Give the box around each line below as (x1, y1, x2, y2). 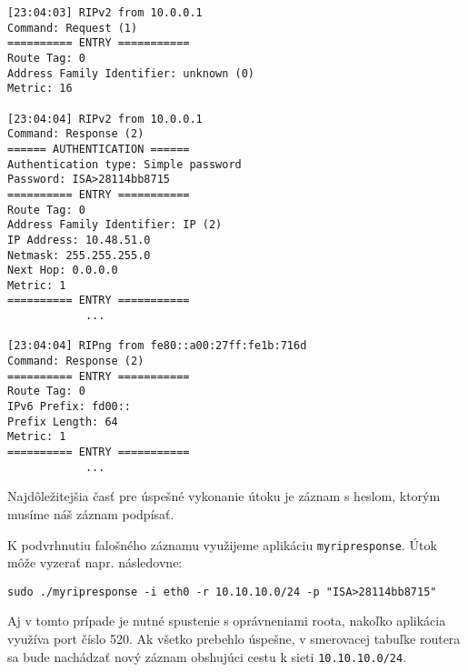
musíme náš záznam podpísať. (7, 504, 174, 523)
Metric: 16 (7, 82, 73, 95)
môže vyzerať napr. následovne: (7, 553, 183, 572)
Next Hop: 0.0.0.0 (7, 264, 118, 277)
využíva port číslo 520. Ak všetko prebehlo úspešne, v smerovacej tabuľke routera (7, 629, 461, 648)
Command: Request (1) (7, 21, 138, 35)
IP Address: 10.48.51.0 (7, 233, 151, 246)
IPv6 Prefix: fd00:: (7, 400, 132, 414)
